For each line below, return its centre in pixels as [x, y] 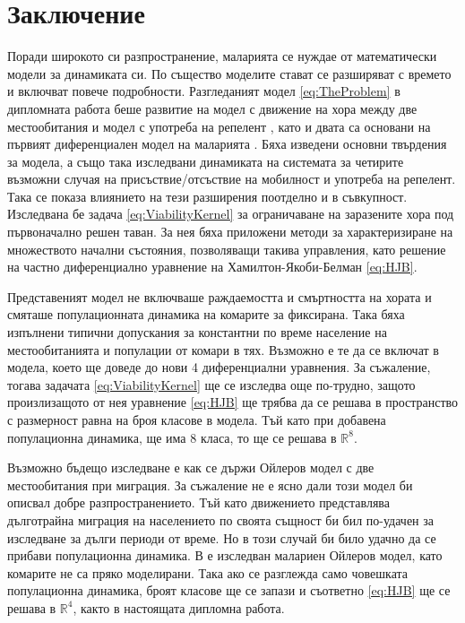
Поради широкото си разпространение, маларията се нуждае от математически [222, 56]
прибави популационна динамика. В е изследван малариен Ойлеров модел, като [225, 555]
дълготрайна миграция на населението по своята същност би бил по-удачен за [221, 519]
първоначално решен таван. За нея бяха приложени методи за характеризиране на [230, 232]
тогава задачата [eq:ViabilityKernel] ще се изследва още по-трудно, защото [211, 384]
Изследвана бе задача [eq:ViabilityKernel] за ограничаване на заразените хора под [231, 214]
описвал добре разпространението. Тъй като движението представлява [198, 502]
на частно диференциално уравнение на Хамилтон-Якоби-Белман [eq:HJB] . [212, 267]
